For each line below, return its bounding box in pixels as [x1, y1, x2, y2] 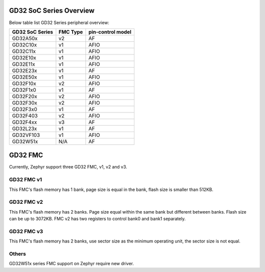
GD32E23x [12, 67, 37, 74]
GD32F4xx [12, 118, 37, 125]
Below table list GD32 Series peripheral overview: [9, 20, 109, 26]
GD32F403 [12, 112, 38, 119]
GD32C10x [12, 41, 37, 48]
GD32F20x [12, 93, 37, 100]
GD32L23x [12, 125, 37, 132]
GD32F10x [12, 80, 36, 87]
